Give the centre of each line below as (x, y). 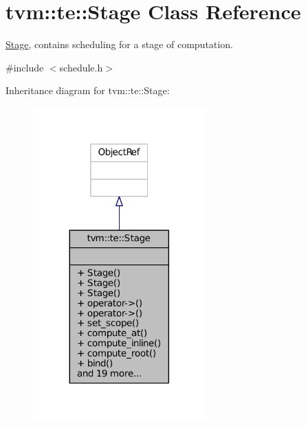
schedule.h (81, 67)
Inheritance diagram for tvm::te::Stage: (88, 90)
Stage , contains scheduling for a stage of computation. (119, 44)
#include (25, 67)
